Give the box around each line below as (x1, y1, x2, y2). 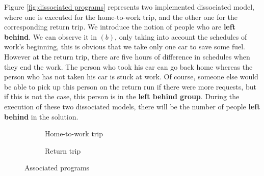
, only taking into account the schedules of (115, 31, 247, 42)
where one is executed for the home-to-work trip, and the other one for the (4, 11, 238, 22)
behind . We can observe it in (4, 31, 97, 42)
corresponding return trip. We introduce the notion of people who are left (4, 21, 235, 32)
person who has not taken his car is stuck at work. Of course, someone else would (4, 71, 258, 82)
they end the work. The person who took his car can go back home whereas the (4, 61, 253, 72)
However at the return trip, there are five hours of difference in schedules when (4, 51, 250, 62)
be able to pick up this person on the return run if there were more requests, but (4, 81, 256, 92)
